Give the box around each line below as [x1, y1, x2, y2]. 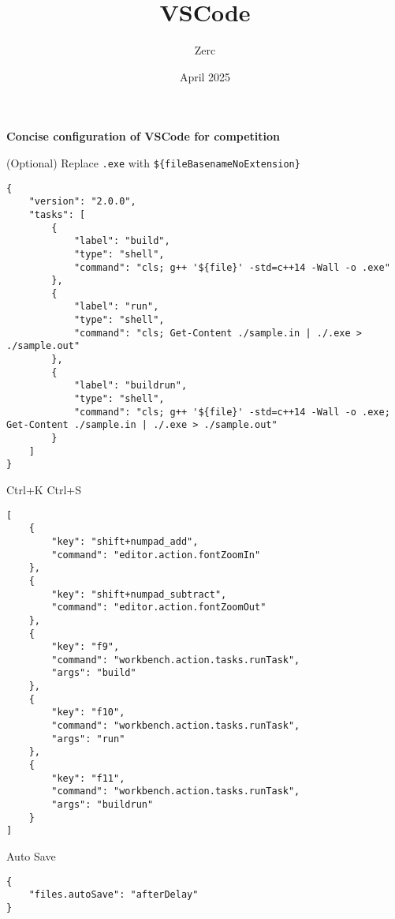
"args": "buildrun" [51, 799, 154, 811]
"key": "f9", [51, 641, 120, 653]
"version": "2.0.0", [28, 196, 136, 208]
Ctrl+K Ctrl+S [6, 482, 81, 497]
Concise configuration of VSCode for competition [6, 128, 281, 144]
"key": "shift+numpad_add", [51, 535, 199, 547]
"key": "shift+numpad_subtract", [51, 588, 227, 600]
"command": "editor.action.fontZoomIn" [51, 549, 261, 561]
